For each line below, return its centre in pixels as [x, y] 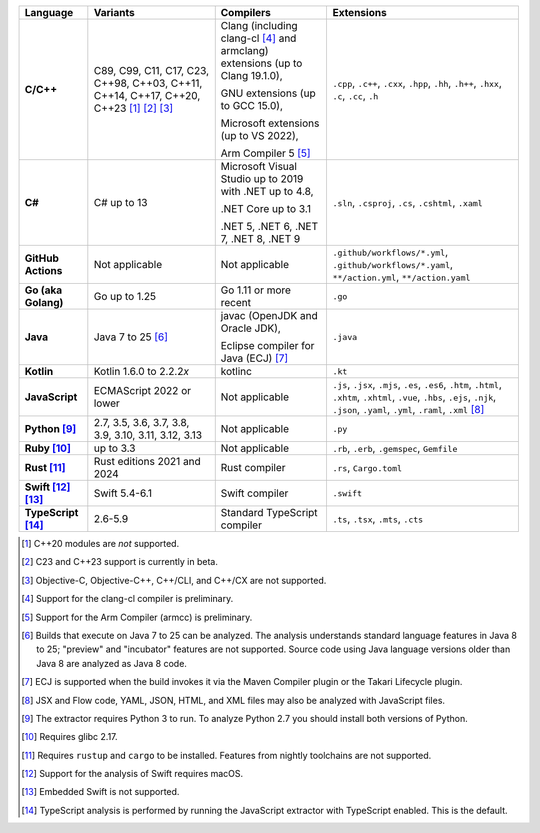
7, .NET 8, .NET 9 [260, 238]
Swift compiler [254, 493]
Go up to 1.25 [125, 296]
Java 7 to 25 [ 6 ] [131, 337]
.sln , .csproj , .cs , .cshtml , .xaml [408, 202]
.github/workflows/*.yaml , [393, 264]
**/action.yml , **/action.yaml [401, 277]
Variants [114, 12]
